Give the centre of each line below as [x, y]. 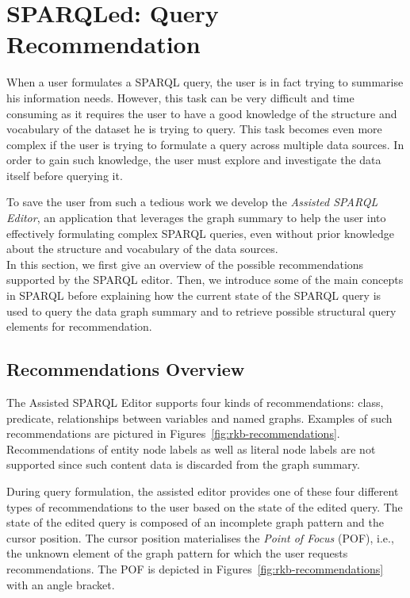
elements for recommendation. [79, 326]
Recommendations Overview [126, 369]
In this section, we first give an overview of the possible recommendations [185, 264]
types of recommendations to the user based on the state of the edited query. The [205, 506]
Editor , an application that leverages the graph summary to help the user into [196, 218]
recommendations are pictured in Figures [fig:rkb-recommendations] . [173, 433]
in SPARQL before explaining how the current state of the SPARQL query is [194, 295]
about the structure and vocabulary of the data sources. [142, 249]
